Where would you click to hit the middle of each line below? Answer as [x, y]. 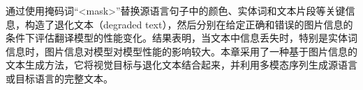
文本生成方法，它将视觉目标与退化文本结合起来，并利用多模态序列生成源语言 [181, 65]
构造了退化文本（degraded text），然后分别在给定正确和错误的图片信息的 [189, 24]
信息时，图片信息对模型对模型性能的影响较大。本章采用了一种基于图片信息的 [181, 51]
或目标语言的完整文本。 [59, 78]
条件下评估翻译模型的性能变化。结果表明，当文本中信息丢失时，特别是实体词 [181, 38]
